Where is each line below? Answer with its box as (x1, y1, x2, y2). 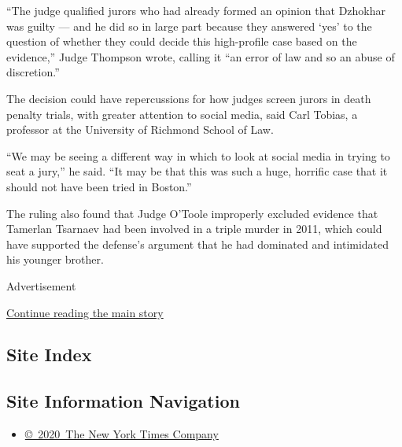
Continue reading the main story (6, 304, 164, 320)
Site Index (6, 342, 92, 367)
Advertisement (6, 277, 76, 294)
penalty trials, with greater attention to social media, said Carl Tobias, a (6, 105, 358, 122)
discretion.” (6, 64, 60, 80)
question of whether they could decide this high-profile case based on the (6, 33, 357, 50)
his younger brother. (6, 251, 104, 268)
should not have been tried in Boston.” (6, 178, 192, 194)
